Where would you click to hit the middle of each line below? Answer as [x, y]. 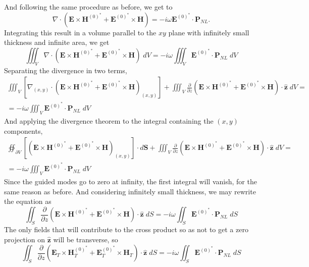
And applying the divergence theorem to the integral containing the [109, 121]
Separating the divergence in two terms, [66, 70]
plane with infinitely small [209, 32]
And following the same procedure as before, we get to [88, 7]
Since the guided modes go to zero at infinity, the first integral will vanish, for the [131, 181]
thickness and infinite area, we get [57, 42]
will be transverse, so [86, 239]
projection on [24, 239]
